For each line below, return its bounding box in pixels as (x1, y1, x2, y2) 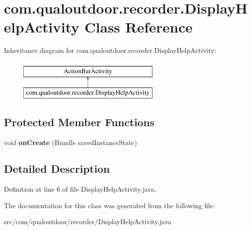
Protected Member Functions (4, 115, 155, 130)
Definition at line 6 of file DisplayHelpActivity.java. (4, 184, 156, 194)
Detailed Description (4, 161, 110, 176)
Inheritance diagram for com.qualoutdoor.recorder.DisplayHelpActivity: (4, 45, 217, 55)
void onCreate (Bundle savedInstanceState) (4, 137, 137, 148)
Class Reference (84, 17, 193, 37)
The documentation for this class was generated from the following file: (4, 200, 215, 210)
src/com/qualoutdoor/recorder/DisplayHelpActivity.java (4, 216, 171, 227)
